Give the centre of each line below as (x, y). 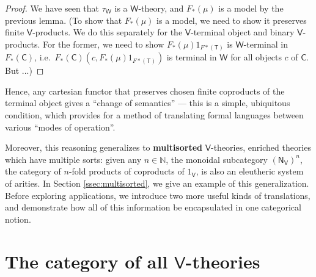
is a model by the (251, 8)
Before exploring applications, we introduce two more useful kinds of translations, (158, 195)
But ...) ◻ (24, 70)
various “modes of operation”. (60, 127)
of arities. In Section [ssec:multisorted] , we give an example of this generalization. (157, 183)
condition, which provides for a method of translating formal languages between (154, 115)
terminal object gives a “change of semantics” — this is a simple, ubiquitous (148, 103)
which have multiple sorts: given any (73, 159)
